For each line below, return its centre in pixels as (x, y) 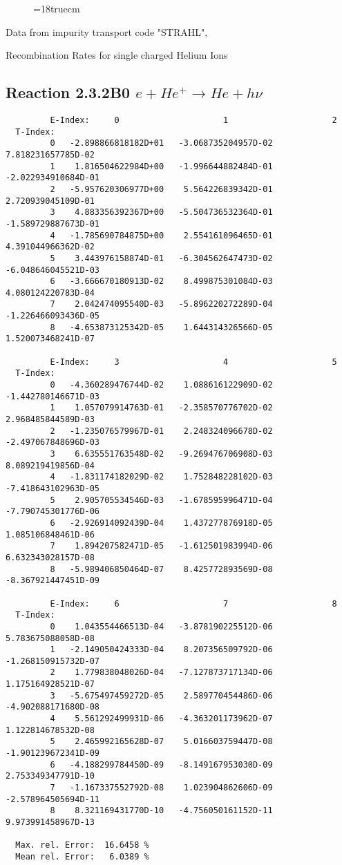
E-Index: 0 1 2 (193, 120)
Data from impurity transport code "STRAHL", (107, 31)
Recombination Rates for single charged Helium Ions (117, 55)
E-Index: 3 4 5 (193, 362)
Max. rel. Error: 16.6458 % (82, 845)
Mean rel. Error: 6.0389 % (82, 856)
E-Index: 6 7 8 (193, 603)
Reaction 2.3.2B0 (68, 92)
